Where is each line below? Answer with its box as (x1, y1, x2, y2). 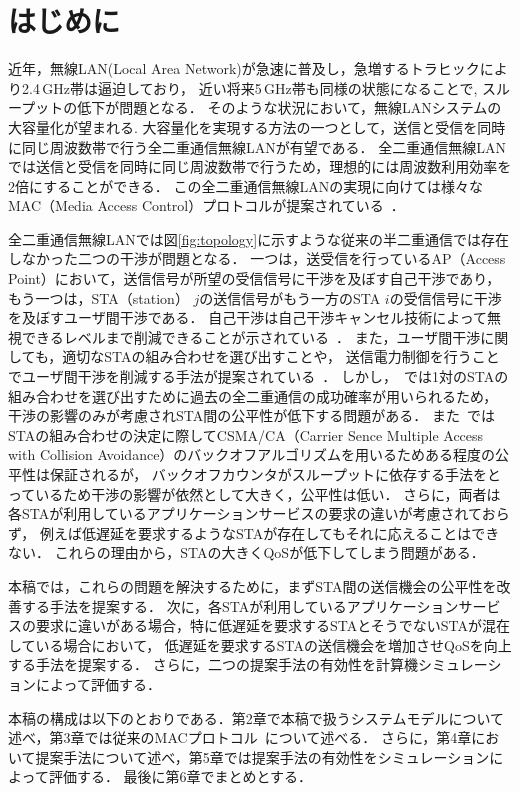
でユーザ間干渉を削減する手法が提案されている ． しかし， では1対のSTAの (8, 366, 509, 387)
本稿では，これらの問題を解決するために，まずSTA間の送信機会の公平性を (8, 575, 497, 596)
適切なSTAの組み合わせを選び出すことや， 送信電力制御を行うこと (62, 346, 500, 367)
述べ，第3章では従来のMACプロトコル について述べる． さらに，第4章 (8, 727, 472, 748)
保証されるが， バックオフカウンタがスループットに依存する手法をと (49, 464, 501, 484)
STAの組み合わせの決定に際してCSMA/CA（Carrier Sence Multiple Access (8, 424, 484, 445)
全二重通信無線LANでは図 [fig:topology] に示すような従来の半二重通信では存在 (8, 228, 510, 249)
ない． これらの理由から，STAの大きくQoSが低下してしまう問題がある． (8, 542, 485, 563)
